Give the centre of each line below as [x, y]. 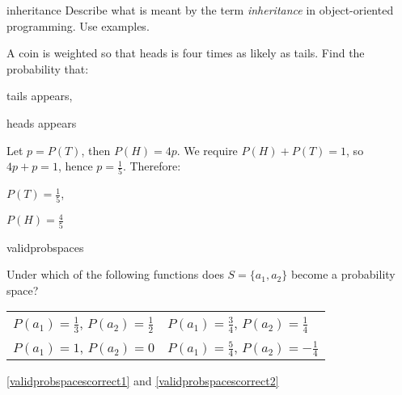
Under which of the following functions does [115, 274]
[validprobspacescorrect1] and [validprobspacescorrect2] [143, 381]
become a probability [343, 274]
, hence [75, 166]
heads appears [42, 122]
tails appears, [40, 96]
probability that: [48, 68]
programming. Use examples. [78, 25]
